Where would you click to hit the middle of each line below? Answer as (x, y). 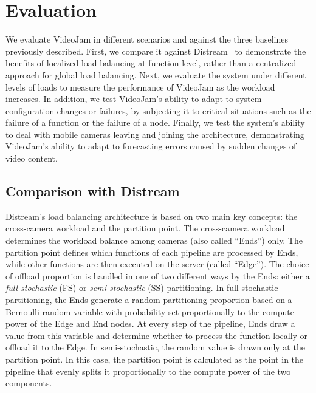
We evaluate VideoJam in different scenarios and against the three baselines (147, 39)
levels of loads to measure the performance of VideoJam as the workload (140, 87)
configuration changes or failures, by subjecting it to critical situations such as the (158, 110)
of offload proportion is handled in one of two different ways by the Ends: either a (158, 275)
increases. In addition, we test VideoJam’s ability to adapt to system (134, 99)
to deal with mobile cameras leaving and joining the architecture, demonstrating (155, 134)
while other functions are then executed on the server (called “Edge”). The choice (157, 264)
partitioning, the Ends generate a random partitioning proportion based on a (149, 300)
